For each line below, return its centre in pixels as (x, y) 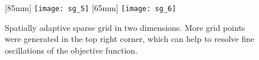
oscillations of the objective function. (71, 50)
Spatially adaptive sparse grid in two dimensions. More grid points (125, 27)
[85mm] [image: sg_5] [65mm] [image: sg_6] (91, 8)
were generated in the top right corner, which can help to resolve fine (130, 39)
